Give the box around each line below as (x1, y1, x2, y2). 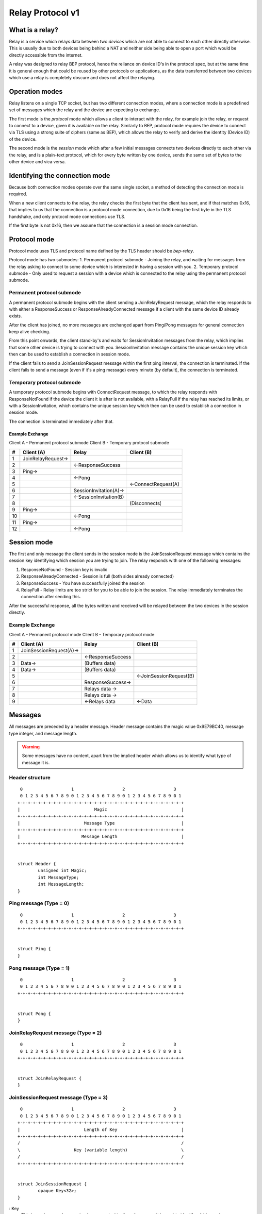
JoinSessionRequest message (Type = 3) (9, 1094, 108, 1101)
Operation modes (9, 87, 63, 96)
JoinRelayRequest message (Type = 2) (9, 1029, 102, 1036)
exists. (9, 313, 22, 319)
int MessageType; (38, 875, 80, 880)
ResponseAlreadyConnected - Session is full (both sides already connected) (21, 573, 174, 579)
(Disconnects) (129, 500, 162, 506)
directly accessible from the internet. (9, 52, 82, 58)
